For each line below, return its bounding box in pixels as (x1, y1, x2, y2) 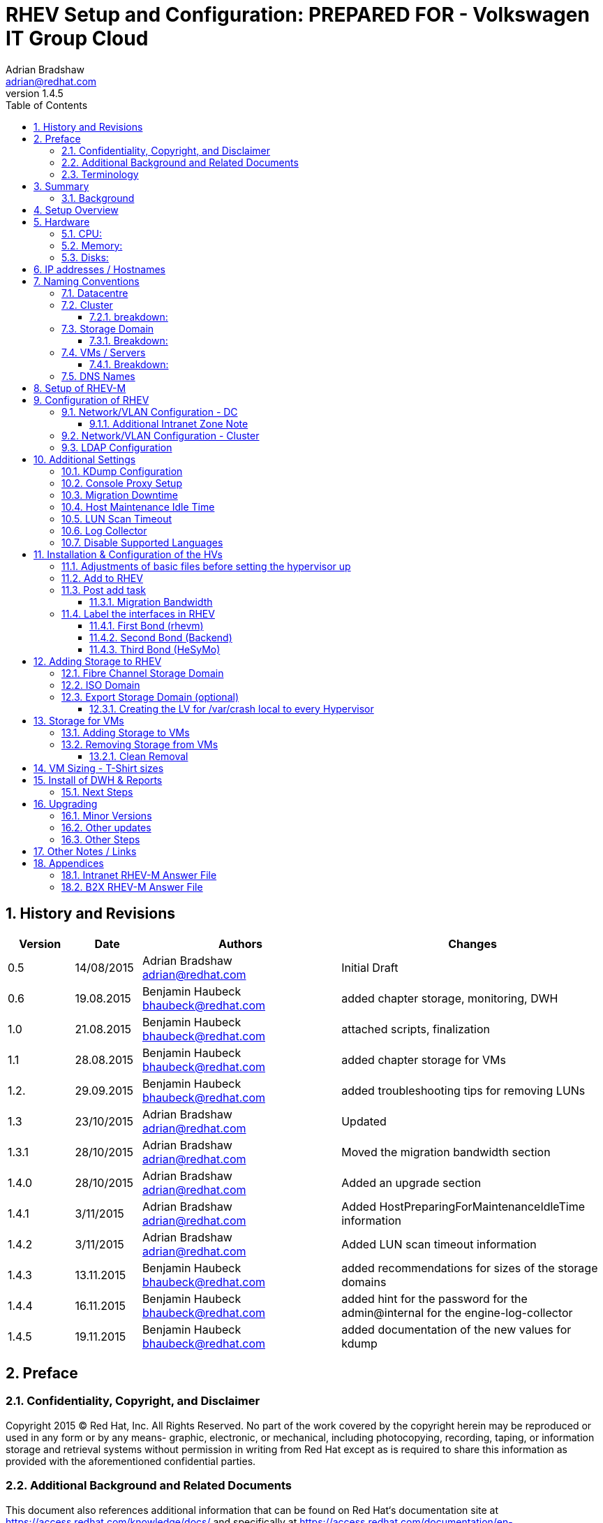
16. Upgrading (33, 797, 98, 810)
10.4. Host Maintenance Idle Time (61, 500, 215, 513)
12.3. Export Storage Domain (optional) (61, 690, 239, 703)
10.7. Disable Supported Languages (61, 536, 223, 548)
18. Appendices (33, 857, 104, 869)
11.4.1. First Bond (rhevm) (89, 619, 204, 632)
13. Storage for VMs (33, 714, 124, 727)
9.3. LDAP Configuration (61, 441, 172, 453)
